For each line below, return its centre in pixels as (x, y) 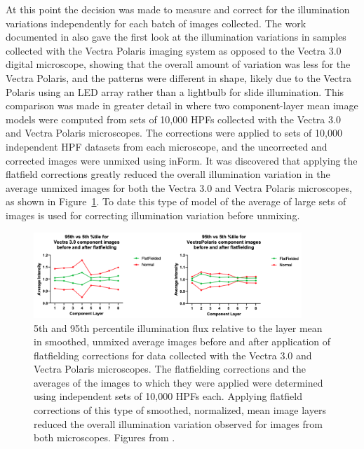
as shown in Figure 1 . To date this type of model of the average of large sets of (176, 201)
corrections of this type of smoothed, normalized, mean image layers (180, 410)
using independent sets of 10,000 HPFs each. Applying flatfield (168, 396)
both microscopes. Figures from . (105, 437)
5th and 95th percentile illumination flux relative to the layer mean (178, 327)
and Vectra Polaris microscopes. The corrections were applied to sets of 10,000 (174, 133)
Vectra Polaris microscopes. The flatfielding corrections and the (170, 369)
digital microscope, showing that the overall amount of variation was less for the (178, 64)
